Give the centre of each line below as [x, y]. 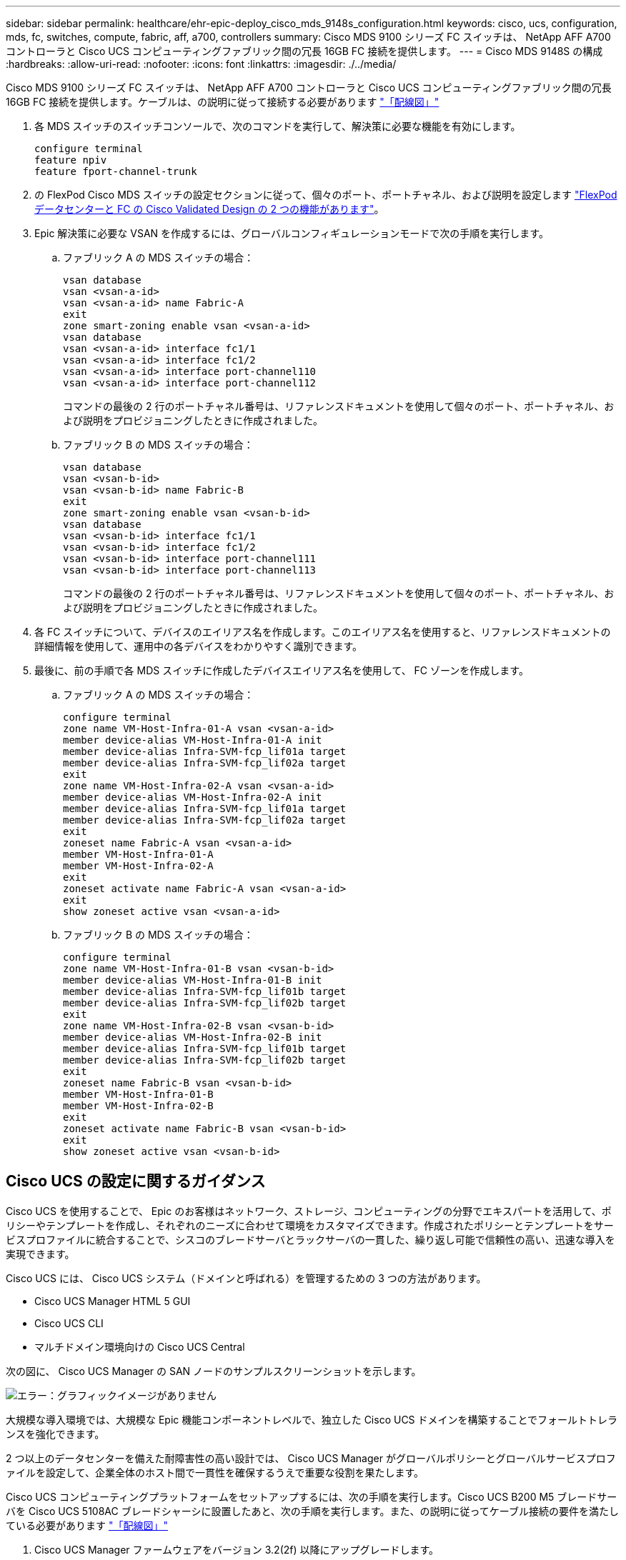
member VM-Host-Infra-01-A [138, 854]
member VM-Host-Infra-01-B [138, 1094]
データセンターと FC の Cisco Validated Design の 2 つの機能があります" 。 [209, 209]
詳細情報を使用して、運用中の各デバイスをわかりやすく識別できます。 [199, 646]
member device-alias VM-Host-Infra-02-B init [193, 1037]
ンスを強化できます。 [55, 1434]
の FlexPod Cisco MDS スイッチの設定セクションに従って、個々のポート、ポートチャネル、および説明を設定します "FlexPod [326, 195]
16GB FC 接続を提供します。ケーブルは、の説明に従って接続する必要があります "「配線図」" [223, 102]
